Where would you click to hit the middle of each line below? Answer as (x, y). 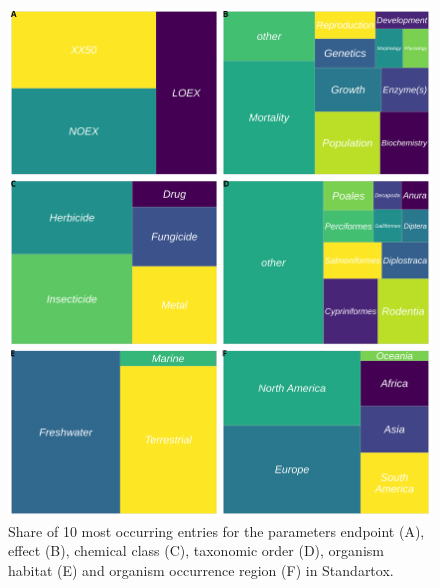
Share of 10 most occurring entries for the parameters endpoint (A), (216, 530)
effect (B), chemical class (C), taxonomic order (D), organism (196, 550)
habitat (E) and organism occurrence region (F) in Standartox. (201, 569)
